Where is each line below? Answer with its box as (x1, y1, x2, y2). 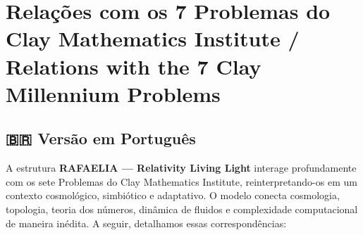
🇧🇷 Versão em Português (6, 127, 196, 149)
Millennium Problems (6, 79, 221, 108)
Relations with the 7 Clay (6, 51, 262, 80)
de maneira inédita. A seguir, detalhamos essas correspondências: (6, 215, 287, 230)
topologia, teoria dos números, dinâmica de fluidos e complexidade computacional (6, 201, 358, 216)
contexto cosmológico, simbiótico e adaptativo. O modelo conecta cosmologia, (6, 188, 340, 203)
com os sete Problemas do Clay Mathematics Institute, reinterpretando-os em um (6, 174, 357, 189)
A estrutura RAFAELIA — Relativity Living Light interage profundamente (6, 160, 357, 175)
